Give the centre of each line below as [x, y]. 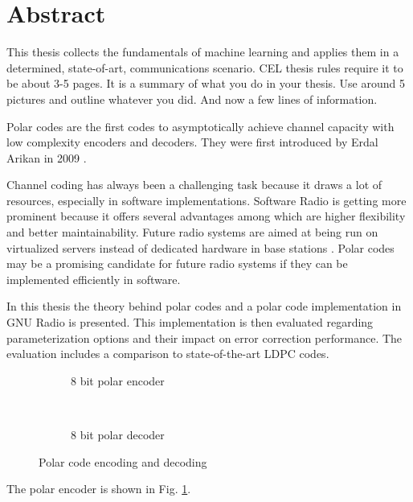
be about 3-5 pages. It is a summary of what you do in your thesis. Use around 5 [206, 83]
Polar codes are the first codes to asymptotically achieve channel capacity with [200, 126]
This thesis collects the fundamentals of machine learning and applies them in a [203, 52]
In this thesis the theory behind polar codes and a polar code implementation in [204, 306]
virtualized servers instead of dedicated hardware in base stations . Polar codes [200, 247]
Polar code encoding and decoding [123, 461]
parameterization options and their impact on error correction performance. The [204, 337]
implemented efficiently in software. [94, 279]
